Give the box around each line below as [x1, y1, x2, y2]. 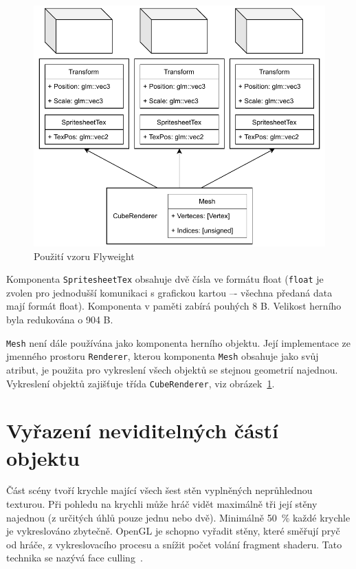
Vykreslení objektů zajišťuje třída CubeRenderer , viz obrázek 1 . [6, 376, 275, 390]
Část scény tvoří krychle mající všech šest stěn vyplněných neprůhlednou [6, 483, 313, 497]
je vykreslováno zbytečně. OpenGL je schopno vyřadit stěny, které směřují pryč [6, 524, 340, 538]
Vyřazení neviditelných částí [6, 416, 278, 444]
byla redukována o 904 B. [6, 312, 113, 326]
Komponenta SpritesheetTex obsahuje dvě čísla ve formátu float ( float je [6, 272, 324, 286]
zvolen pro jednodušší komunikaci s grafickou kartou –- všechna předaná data [6, 285, 333, 299]
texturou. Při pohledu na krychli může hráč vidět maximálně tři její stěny [6, 497, 318, 511]
